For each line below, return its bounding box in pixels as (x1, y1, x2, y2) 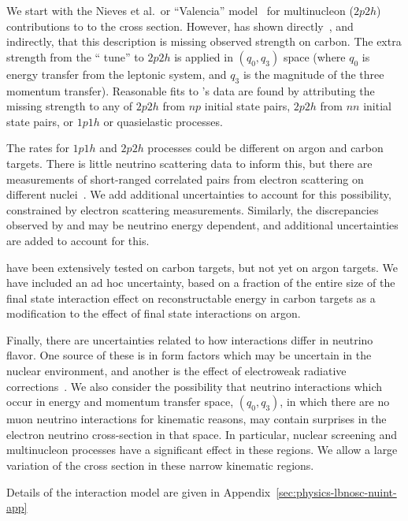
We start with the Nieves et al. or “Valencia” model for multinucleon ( (6, 2, 354, 18)
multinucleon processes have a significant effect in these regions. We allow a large (6, 441, 398, 458)
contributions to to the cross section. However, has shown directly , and (6, 17, 354, 34)
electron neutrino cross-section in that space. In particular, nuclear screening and (6, 426, 398, 442)
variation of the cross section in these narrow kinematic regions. (6, 457, 314, 474)
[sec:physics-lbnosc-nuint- (276, 483, 397, 500)
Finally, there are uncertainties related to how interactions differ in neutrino (6, 331, 373, 348)
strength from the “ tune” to (6, 48, 144, 65)
